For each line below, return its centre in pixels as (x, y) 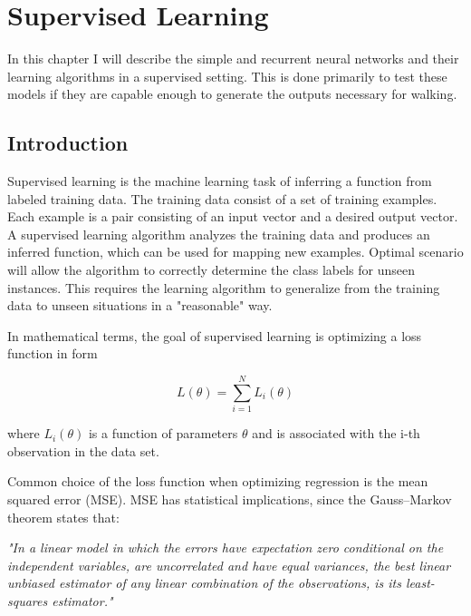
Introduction (68, 143)
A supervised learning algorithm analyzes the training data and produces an (219, 234)
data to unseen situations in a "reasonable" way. (140, 305)
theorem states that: (63, 517)
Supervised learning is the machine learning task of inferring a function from (220, 181)
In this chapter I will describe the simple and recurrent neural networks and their (233, 59)
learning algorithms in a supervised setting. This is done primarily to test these (227, 76)
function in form (53, 353)
